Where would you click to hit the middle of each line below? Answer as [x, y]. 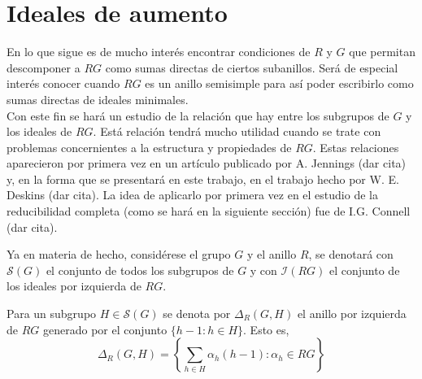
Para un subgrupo [52, 314]
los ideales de [39, 131]
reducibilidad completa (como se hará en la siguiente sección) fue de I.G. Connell [209, 211]
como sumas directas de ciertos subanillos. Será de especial [252, 67]
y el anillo [272, 254]
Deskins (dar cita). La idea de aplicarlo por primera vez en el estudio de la [192, 195]
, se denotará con [351, 254]
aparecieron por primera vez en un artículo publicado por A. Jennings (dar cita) [207, 163]
